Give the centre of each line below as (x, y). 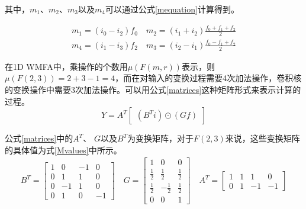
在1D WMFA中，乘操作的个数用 (66, 66)
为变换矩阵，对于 (161, 138)
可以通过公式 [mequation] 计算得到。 (172, 9)
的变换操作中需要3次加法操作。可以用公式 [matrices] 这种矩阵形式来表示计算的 (153, 89)
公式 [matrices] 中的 (39, 138)
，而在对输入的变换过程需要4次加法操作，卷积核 (208, 78)
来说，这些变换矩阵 (262, 138)
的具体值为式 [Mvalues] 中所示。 (63, 149)
